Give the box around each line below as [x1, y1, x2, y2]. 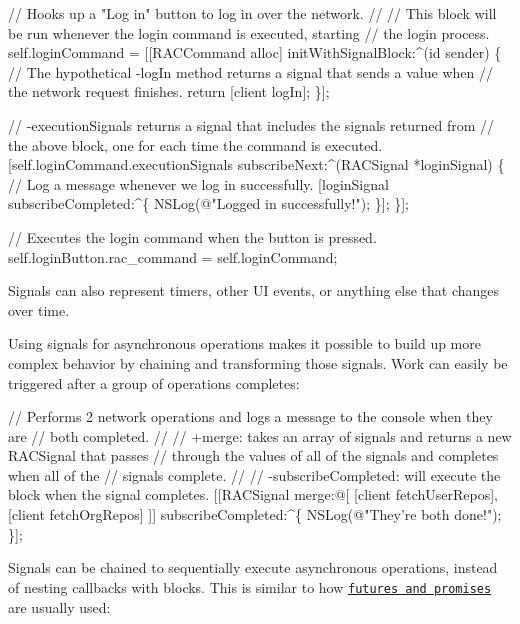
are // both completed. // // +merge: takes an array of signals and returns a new [8, 425, 512, 446]
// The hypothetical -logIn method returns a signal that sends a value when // [8, 61, 493, 82]
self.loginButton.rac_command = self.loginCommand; [8, 246, 338, 267]
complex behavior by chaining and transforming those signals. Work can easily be [8, 352, 508, 373]
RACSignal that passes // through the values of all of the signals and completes [8, 445, 499, 466]
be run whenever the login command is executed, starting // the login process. [8, 22, 490, 43]
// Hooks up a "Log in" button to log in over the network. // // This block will [8, 3, 497, 23]
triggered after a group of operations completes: [8, 372, 300, 393]
